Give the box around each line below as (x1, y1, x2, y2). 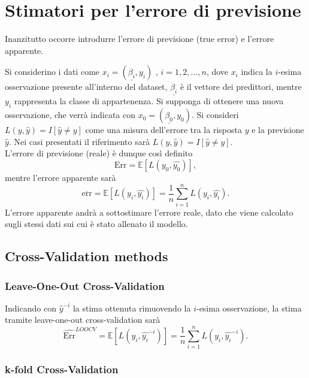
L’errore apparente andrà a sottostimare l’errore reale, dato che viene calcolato (5, 205, 293, 218)
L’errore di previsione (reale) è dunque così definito (5, 147, 193, 159)
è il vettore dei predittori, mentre (180, 80, 302, 93)
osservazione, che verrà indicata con (5, 108, 136, 121)
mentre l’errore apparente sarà (5, 171, 116, 183)
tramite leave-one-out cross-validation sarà (5, 313, 160, 326)
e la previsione (252, 123, 304, 136)
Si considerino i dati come (5, 65, 100, 78)
